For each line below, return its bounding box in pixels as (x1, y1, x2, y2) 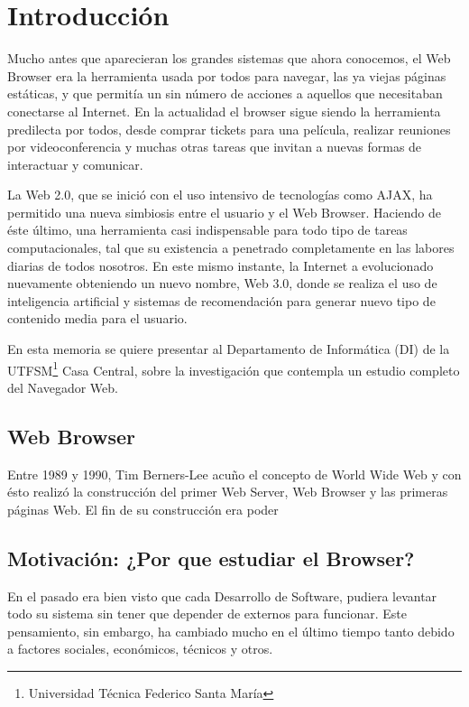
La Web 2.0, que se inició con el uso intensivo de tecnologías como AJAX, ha (7, 185, 433, 204)
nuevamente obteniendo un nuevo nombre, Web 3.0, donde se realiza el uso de (7, 274, 437, 293)
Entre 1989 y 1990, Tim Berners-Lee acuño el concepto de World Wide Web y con (7, 464, 462, 483)
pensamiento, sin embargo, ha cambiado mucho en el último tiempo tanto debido (7, 621, 455, 640)
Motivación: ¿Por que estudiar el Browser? (7, 544, 415, 572)
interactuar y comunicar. (7, 154, 143, 173)
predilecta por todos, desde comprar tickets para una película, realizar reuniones (7, 119, 451, 138)
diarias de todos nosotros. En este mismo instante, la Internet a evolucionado (7, 256, 434, 274)
